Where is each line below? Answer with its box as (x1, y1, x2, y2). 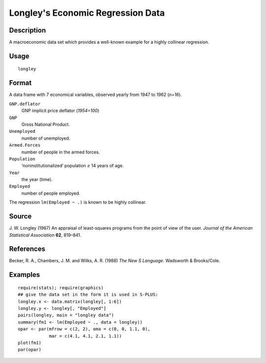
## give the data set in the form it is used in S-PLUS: (18, 292, 159, 298)
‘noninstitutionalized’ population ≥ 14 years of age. (21, 163, 124, 169)
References (9, 245, 45, 253)
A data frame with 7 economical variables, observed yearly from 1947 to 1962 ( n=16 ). (9, 91, 182, 98)
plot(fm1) (18, 340, 41, 345)
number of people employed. (21, 190, 81, 196)
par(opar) (18, 347, 41, 353)
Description (9, 26, 46, 34)
